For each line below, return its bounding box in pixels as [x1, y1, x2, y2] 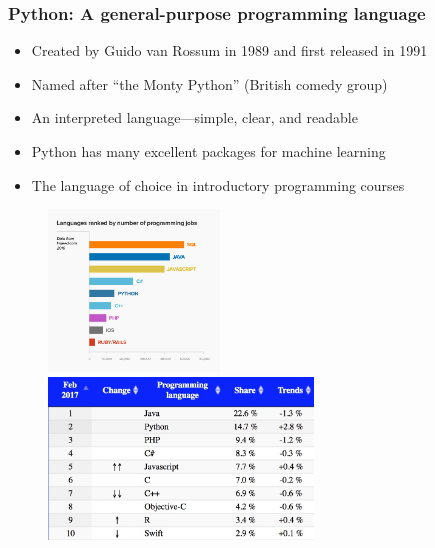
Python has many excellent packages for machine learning [31, 141, 386, 161]
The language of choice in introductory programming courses [31, 174, 405, 195]
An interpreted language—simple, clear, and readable [31, 107, 358, 128]
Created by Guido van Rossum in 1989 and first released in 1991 [31, 40, 428, 61]
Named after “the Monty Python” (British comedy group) [31, 73, 388, 94]
